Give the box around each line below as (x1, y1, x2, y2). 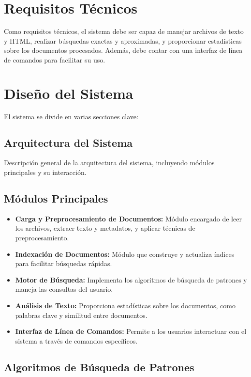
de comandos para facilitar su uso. (4, 54, 105, 64)
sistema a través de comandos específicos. (15, 335, 138, 346)
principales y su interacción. (4, 167, 87, 177)
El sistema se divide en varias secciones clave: (4, 111, 138, 121)
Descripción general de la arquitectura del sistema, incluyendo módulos (4, 157, 215, 168)
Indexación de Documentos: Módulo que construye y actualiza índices (15, 249, 235, 259)
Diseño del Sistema (4, 83, 133, 103)
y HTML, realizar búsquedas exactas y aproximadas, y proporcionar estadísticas (4, 35, 242, 46)
